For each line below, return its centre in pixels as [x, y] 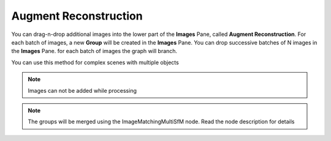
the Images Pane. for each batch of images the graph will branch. [94, 51]
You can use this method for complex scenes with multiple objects [95, 62]
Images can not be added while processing [82, 90]
